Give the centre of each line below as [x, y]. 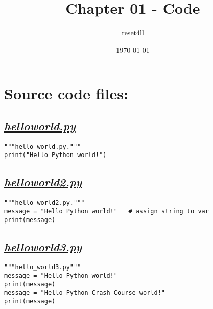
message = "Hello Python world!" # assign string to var [107, 211]
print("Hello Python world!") [55, 155]
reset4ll [133, 32]
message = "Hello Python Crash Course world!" [85, 293]
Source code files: [66, 93]
